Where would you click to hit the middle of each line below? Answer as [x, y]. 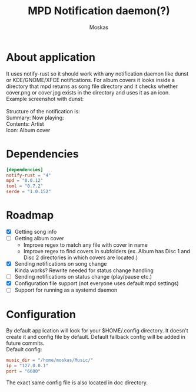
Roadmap [30, 215]
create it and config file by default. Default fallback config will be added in [96, 337]
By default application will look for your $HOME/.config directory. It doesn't [97, 331]
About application [51, 57]
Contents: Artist [25, 124]
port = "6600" [24, 371]
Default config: [24, 349]
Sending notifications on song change [61, 264]
